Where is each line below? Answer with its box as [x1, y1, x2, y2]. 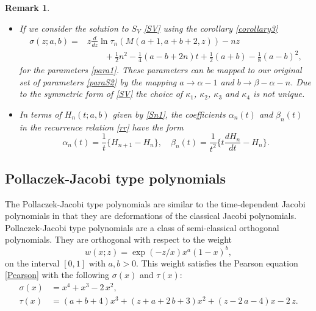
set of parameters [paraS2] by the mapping [19, 75, 177, 88]
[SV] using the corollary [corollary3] [143, 21, 278, 34]
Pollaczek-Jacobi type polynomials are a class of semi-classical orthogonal [5, 221, 279, 234]
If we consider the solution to [19, 21, 129, 34]
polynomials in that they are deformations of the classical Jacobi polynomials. [5, 209, 296, 222]
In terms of [19, 107, 62, 120]
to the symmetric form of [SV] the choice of [19, 87, 183, 100]
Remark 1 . [5, 1, 50, 13]
